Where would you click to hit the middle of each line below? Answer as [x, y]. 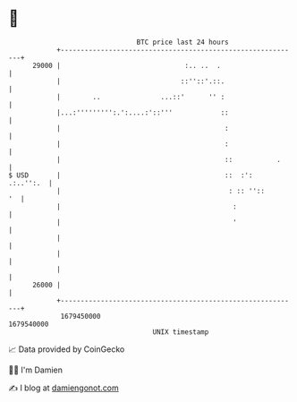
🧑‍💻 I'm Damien [36, 370]
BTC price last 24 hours [182, 42]
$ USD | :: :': [131, 175]
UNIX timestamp [181, 332]
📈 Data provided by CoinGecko [67, 349]
